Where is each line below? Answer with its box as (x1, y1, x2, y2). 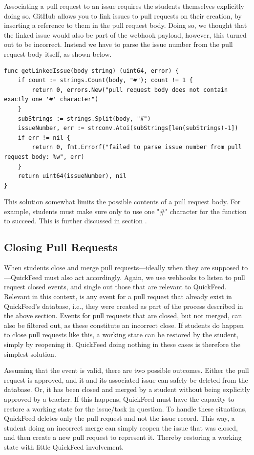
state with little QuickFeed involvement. (4, 441, 124, 452)
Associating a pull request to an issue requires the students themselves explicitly (4, 1, 245, 11)
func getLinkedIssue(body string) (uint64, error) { (4, 67, 179, 74)
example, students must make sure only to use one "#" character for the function (4, 206, 247, 216)
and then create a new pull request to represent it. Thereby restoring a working (4, 432, 242, 442)
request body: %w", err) (4, 153, 85, 160)
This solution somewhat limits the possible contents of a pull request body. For (4, 196, 241, 207)
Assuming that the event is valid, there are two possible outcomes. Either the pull (4, 365, 249, 375)
